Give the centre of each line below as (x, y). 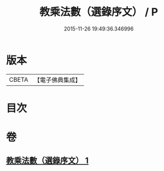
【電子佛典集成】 (57, 80)
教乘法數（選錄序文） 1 (48, 161)
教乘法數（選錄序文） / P (99, 12)
